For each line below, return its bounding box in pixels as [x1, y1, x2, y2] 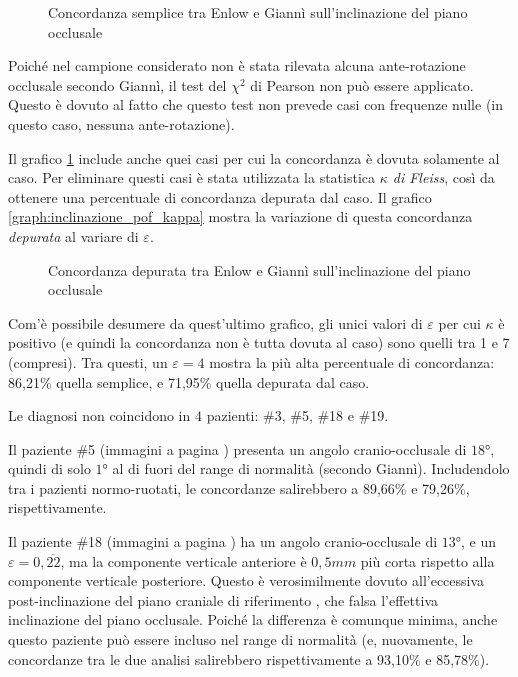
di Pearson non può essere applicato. [250, 74, 474, 95]
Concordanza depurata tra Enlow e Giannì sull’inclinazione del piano [48, 259, 471, 280]
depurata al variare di [8, 225, 139, 246]
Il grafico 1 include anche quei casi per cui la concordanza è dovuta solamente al [8, 147, 500, 168]
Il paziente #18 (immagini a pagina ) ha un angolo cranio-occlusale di [8, 531, 438, 552]
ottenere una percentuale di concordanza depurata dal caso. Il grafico [8, 186, 432, 207]
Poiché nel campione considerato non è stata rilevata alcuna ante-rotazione [8, 55, 466, 76]
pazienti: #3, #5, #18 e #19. [206, 405, 389, 426]
